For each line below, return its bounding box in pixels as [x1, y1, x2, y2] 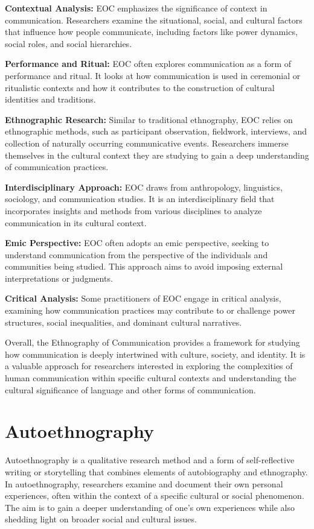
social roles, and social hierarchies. [5, 37, 132, 49]
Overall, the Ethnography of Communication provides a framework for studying [5, 336, 300, 349]
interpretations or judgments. [5, 271, 113, 284]
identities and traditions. [5, 93, 96, 106]
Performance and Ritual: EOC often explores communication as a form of [5, 57, 292, 70]
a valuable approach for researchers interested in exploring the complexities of [5, 360, 293, 372]
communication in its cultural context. [5, 216, 147, 229]
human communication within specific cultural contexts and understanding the [5, 372, 296, 384]
